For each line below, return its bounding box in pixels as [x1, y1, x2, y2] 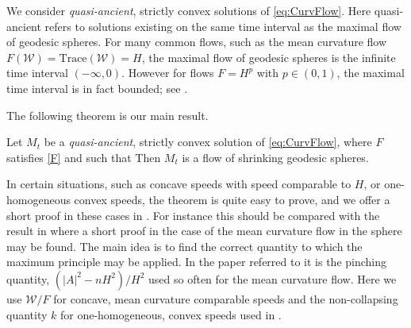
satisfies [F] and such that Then [6, 149, 161, 165]
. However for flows [121, 64, 214, 81]
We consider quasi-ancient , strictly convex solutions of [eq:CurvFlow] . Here [6, 2, 371, 18]
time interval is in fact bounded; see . [6, 79, 188, 96]
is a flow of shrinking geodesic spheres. [182, 149, 369, 165]
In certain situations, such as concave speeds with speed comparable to [6, 176, 351, 192]
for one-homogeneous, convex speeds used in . [60, 306, 282, 322]
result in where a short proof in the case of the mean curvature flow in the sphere [6, 222, 402, 239]
